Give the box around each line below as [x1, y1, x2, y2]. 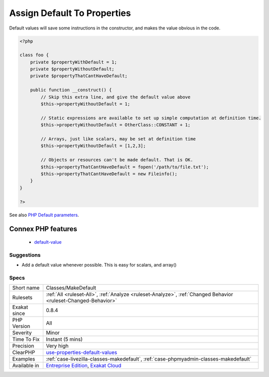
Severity [12, 330, 32, 337]
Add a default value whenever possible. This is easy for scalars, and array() [21, 262, 177, 268]
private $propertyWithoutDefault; [30, 66, 115, 72]
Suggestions [9, 251, 41, 258]
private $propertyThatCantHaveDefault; [30, 73, 128, 79]
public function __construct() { [30, 87, 112, 93]
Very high [45, 343, 69, 350]
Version [12, 323, 30, 330]
